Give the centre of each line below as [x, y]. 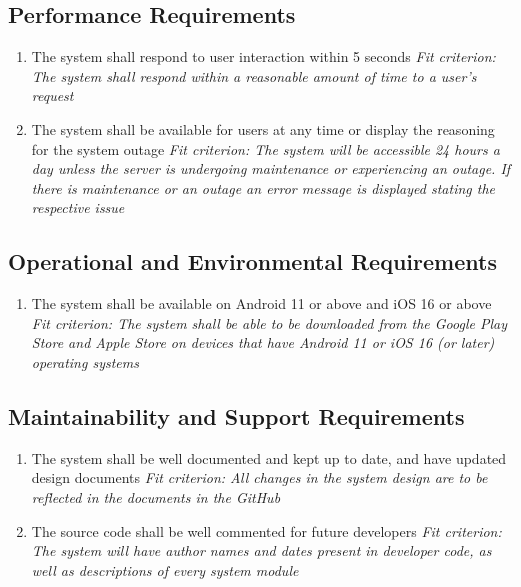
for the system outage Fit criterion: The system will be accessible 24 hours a [265, 148]
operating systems [85, 361]
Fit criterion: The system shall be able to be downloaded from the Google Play [269, 322]
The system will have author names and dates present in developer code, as [261, 550]
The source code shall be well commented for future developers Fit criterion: [266, 530]
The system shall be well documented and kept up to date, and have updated [269, 457]
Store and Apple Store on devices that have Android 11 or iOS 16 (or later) [263, 342]
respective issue [78, 207]
